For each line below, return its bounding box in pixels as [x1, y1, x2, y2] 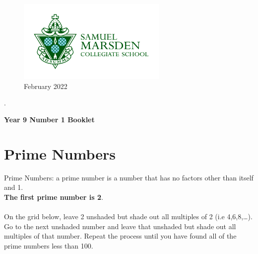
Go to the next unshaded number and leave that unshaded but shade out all [4, 221, 236, 231]
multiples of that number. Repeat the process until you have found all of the [4, 231, 237, 241]
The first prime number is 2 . [4, 191, 103, 202]
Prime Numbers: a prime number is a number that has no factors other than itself [4, 172, 254, 182]
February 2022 [24, 81, 67, 91]
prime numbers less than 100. [4, 240, 93, 251]
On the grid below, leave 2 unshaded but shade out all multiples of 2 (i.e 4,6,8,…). [4, 211, 253, 222]
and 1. [4, 182, 23, 192]
